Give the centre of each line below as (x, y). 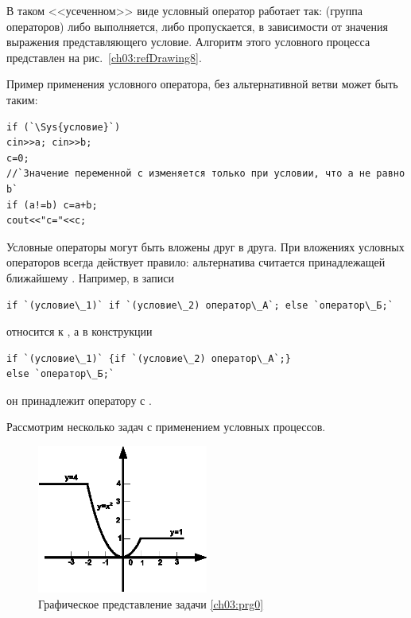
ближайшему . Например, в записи (90, 277)
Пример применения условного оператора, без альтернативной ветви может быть (202, 84)
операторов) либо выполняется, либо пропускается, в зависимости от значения (197, 26)
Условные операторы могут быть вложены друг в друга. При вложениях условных (205, 246)
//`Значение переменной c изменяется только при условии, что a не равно (206, 174)
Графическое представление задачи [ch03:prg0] (151, 603)
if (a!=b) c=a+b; (52, 205)
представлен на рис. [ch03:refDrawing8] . (104, 57)
